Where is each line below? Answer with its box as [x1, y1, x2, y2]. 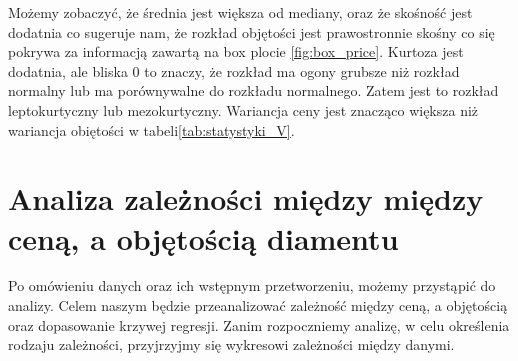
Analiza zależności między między [8, 178, 484, 219]
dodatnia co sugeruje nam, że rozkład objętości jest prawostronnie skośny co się [8, 21, 495, 42]
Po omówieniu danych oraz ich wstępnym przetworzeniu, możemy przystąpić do [8, 275, 496, 296]
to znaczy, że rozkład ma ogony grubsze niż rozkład [144, 60, 460, 81]
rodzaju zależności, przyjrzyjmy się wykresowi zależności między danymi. [8, 334, 455, 355]
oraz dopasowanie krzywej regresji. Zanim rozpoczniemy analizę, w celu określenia [8, 314, 510, 335]
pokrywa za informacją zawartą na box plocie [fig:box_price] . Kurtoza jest [8, 41, 464, 62]
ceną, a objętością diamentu [8, 217, 399, 258]
